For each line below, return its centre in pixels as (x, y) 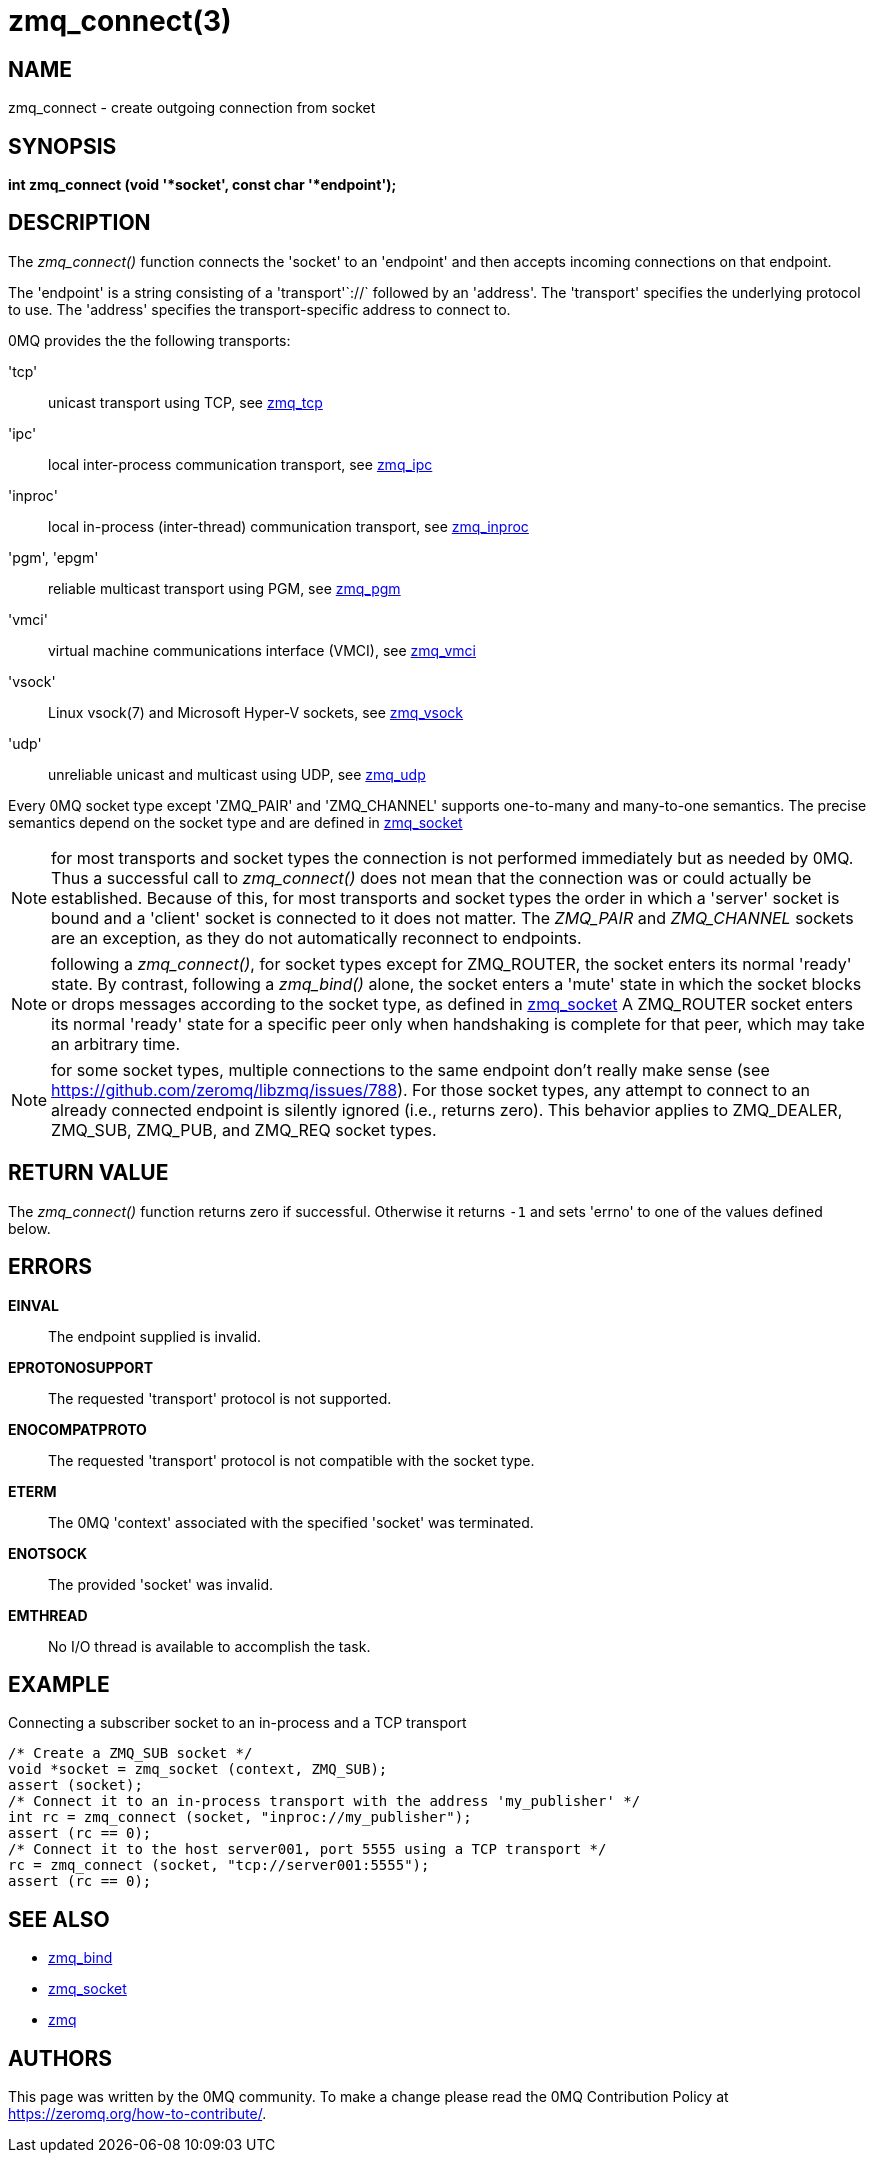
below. (29, 1228)
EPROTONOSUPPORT (81, 1367)
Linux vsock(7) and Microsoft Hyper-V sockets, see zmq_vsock (256, 712)
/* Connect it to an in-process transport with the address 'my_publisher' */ (324, 1801)
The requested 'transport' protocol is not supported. (220, 1398)
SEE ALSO (59, 1919)
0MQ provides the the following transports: (149, 340)
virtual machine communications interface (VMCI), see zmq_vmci (262, 650)
